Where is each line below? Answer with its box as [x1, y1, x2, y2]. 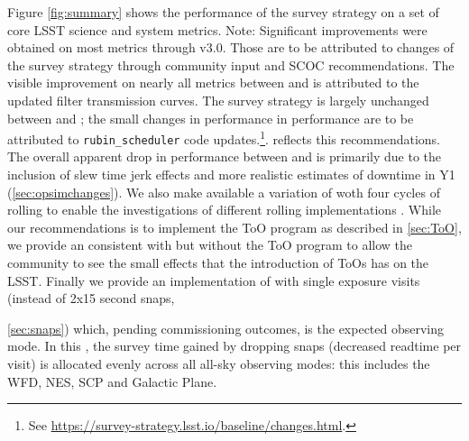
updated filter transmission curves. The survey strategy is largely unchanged [7, 90, 429, 109]
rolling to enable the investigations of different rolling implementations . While [7, 200, 442, 219]
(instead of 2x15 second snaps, [7, 289, 175, 308]
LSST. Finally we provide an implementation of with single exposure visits [7, 271, 420, 289]
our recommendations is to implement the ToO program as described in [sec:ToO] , [7, 217, 462, 236]
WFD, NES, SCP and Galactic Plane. [7, 372, 217, 390]
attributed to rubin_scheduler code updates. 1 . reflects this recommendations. [7, 127, 441, 148]
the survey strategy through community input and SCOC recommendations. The [7, 55, 455, 74]
